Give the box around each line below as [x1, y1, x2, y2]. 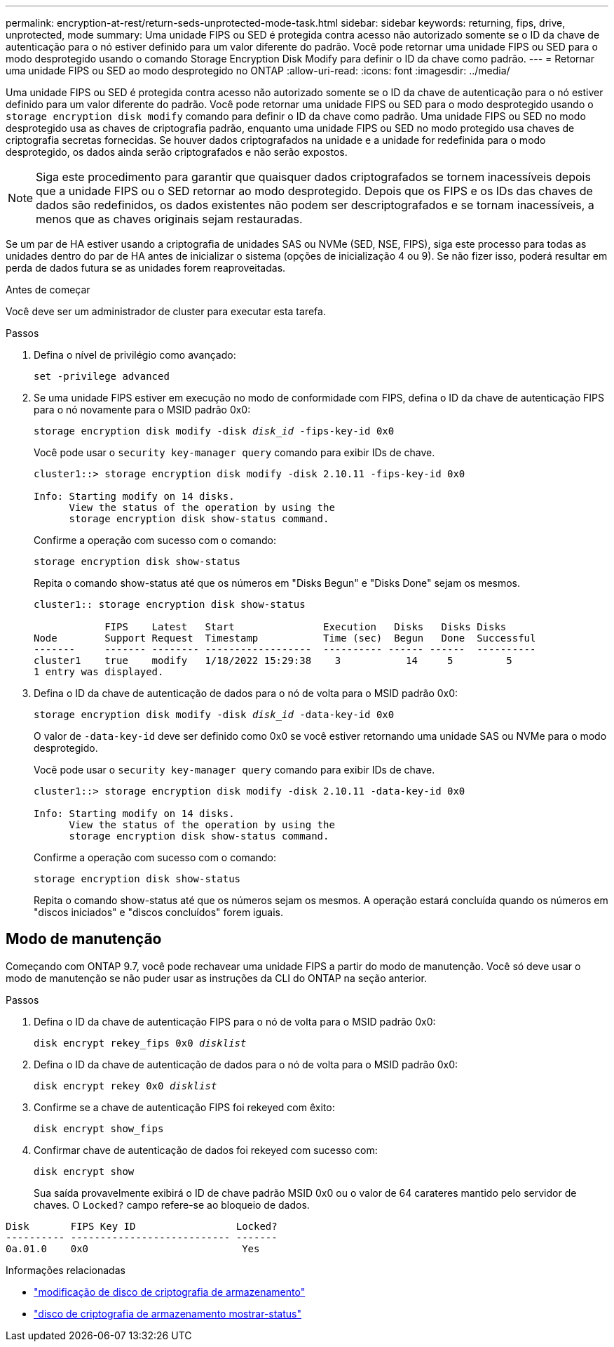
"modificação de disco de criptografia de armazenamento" [34, 1285, 306, 1298]
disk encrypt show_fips [34, 1122, 164, 1134]
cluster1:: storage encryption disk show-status [34, 599, 306, 610]
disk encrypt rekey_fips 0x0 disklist [34, 1037, 247, 1049]
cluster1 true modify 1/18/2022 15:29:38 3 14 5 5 [34, 655, 512, 666]
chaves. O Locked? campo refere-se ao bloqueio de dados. [34, 1198, 310, 1211]
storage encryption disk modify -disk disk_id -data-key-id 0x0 [34, 709, 395, 720]
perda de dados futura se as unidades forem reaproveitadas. [6, 262, 286, 274]
